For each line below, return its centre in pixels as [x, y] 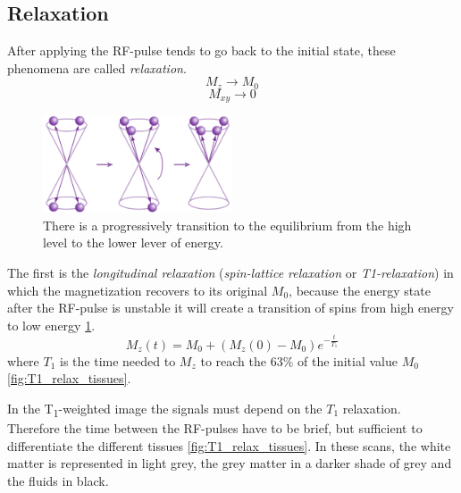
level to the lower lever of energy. [133, 242]
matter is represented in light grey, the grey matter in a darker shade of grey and [230, 463]
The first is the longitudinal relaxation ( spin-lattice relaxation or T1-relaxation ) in [230, 272]
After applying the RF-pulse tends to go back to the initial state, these [201, 50]
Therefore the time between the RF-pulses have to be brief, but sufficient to [215, 428]
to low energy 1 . [51, 325]
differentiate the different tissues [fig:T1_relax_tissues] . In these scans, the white [229, 445]
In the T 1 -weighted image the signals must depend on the [165, 409]
